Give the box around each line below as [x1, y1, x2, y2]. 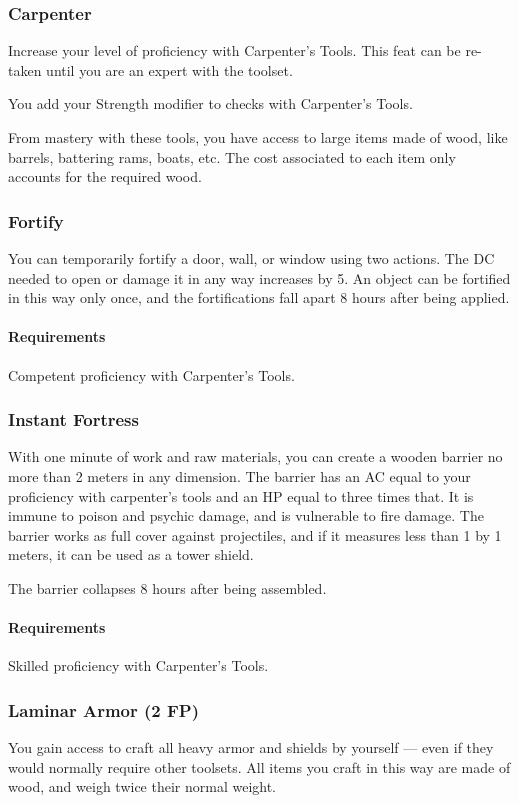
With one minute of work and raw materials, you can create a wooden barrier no [8, 446, 503, 467]
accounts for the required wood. [8, 166, 202, 187]
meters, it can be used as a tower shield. [8, 544, 254, 565]
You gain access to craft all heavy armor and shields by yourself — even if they [8, 737, 494, 758]
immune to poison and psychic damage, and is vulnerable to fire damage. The [8, 505, 484, 526]
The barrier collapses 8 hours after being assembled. [8, 577, 327, 598]
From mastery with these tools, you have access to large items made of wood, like [8, 127, 508, 147]
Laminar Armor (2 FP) [8, 697, 200, 722]
